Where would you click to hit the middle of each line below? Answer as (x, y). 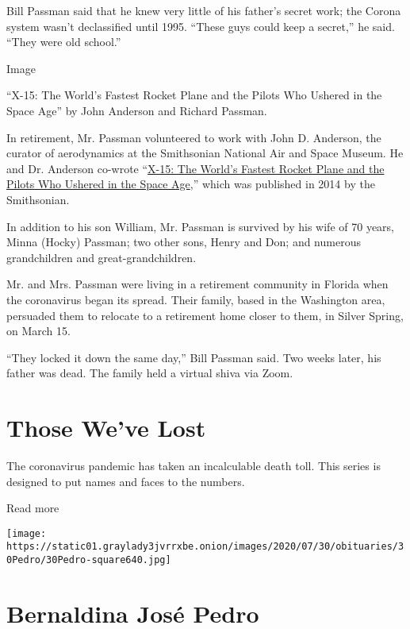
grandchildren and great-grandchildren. (102, 257)
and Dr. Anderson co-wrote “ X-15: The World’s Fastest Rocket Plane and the (195, 168)
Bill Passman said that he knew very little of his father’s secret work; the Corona (204, 10)
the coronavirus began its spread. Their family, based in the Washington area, (196, 299)
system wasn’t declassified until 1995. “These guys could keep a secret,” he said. (201, 26)
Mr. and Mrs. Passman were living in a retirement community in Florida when (197, 284)
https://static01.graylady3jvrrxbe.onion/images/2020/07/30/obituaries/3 (205, 547)
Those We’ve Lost (106, 428)
